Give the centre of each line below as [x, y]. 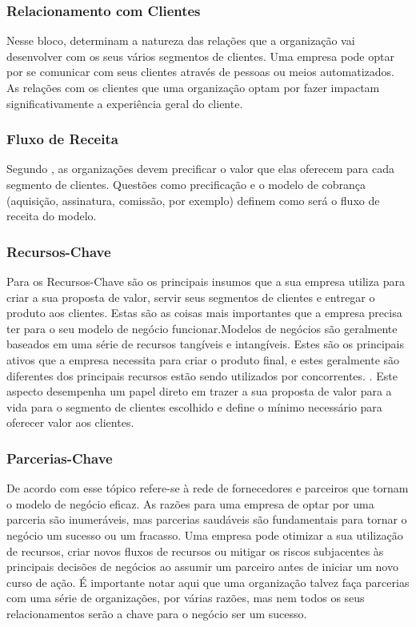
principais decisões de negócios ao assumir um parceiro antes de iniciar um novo [202, 567]
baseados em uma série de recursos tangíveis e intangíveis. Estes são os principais [206, 344]
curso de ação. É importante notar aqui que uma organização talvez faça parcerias [208, 582]
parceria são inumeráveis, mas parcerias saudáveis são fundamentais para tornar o [207, 519]
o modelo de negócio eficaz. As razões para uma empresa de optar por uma [190, 503]
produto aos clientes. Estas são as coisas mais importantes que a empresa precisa [204, 313]
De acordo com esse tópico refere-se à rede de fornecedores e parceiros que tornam [208, 488]
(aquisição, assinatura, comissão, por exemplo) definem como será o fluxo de [193, 200]
